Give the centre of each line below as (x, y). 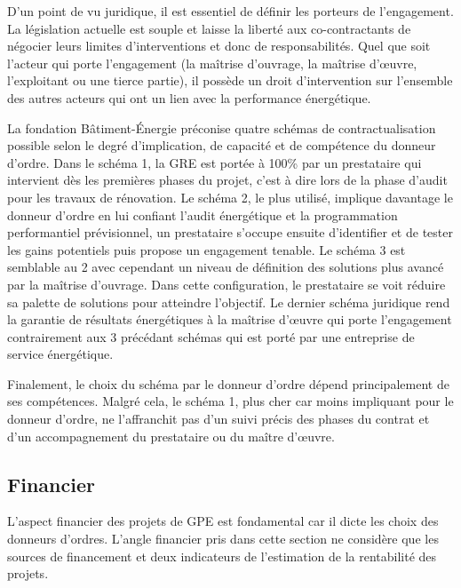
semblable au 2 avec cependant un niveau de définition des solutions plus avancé (226, 267)
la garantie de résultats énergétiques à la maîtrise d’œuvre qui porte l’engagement (230, 319)
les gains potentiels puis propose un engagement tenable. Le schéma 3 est (207, 249)
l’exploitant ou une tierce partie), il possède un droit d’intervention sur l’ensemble (230, 80)
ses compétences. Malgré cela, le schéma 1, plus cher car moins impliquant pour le (230, 401)
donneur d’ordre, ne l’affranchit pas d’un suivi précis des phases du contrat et (219, 419)
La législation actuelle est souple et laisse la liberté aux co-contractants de (209, 28)
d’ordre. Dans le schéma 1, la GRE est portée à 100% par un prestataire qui (215, 162)
